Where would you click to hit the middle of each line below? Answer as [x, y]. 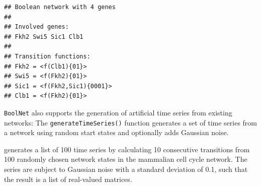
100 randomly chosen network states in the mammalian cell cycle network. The [126, 159]
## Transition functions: [47, 56]
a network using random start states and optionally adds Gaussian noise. [116, 132]
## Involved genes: [36, 27]
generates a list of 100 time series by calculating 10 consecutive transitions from [127, 149]
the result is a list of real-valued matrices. [68, 179]
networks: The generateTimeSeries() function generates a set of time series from [131, 122]
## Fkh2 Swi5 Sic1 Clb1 [44, 37]
